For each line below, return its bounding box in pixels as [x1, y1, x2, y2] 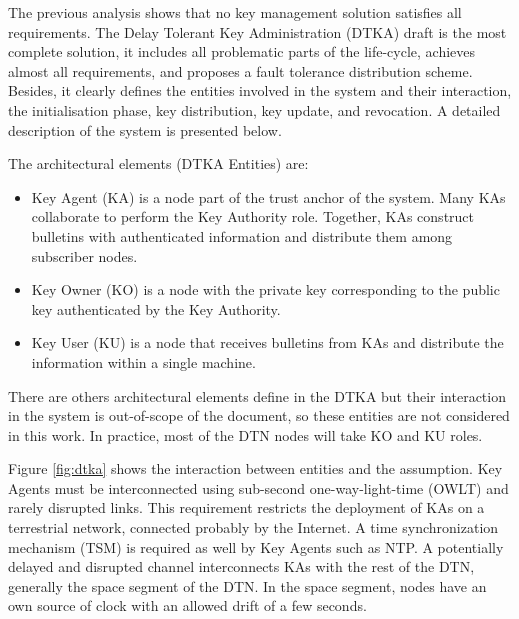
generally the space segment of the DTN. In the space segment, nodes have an [8, 575, 487, 596]
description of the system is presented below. [8, 119, 282, 140]
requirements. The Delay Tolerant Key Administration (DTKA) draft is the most [8, 21, 507, 42]
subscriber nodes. [31, 245, 138, 266]
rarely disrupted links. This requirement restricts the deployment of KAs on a [8, 497, 485, 518]
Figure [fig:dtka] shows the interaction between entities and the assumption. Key [8, 458, 503, 479]
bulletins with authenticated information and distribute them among [31, 225, 453, 246]
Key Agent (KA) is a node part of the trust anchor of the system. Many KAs [31, 186, 506, 207]
